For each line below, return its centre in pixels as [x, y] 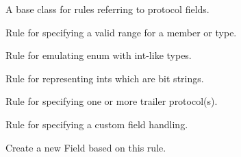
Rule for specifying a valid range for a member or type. [121, 32]
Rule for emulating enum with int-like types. [99, 55]
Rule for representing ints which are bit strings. [105, 78]
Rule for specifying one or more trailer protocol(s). [112, 101]
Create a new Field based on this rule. [86, 147]
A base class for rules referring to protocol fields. [107, 9]
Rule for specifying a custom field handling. [97, 124]
